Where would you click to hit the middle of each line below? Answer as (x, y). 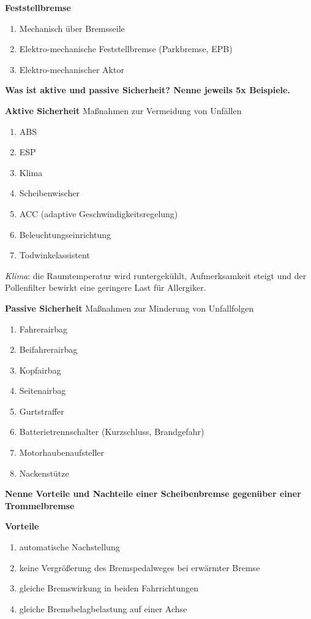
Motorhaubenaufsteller (62, 452)
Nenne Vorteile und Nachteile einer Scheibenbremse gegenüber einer (153, 494)
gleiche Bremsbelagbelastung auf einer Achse (103, 608)
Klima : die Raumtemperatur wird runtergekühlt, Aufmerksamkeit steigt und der (156, 275)
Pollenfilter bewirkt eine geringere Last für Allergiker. (106, 287)
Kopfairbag (40, 370)
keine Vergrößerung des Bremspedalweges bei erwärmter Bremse (140, 567)
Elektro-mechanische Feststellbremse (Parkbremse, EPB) (126, 49)
